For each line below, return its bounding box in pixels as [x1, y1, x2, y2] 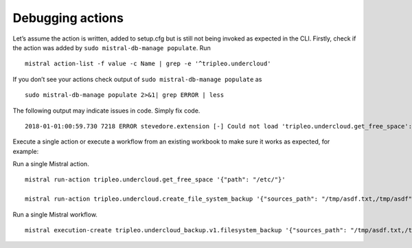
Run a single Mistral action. [12, 160, 89, 168]
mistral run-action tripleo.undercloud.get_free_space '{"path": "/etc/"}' [25, 176, 286, 183]
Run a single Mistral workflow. [12, 210, 98, 218]
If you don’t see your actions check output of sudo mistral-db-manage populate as [12, 75, 262, 83]
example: [12, 147, 39, 155]
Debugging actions [12, 10, 124, 25]
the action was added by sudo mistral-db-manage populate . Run [12, 43, 211, 52]
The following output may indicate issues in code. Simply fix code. [12, 106, 201, 115]
